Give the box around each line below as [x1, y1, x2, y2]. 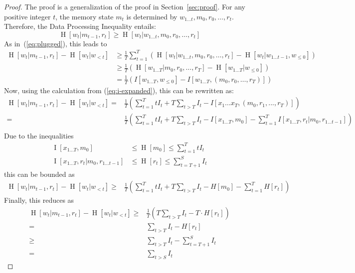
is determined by [126, 11, 177, 21]
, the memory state [55, 11, 114, 21]
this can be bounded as [4, 168, 75, 179]
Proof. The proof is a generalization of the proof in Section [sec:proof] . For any [4, 1, 245, 11]
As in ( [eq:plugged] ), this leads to [4, 38, 107, 48]
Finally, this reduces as [4, 195, 74, 205]
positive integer [4, 11, 51, 21]
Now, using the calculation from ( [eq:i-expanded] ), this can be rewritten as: [4, 85, 234, 95]
